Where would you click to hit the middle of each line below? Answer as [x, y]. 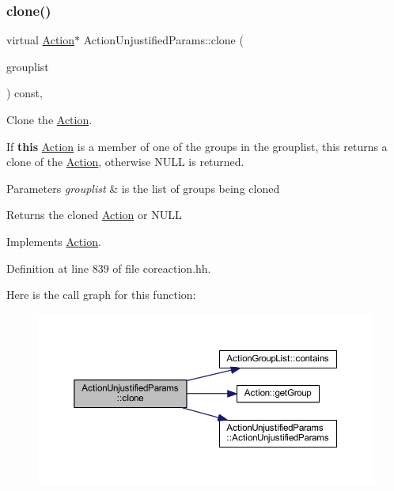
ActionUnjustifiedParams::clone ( [163, 40]
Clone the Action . [49, 119]
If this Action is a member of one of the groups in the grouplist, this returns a [197, 146]
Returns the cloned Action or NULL [94, 215]
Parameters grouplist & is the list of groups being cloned [143, 188]
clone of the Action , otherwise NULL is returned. [125, 162]
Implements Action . [54, 241]
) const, [25, 93]
